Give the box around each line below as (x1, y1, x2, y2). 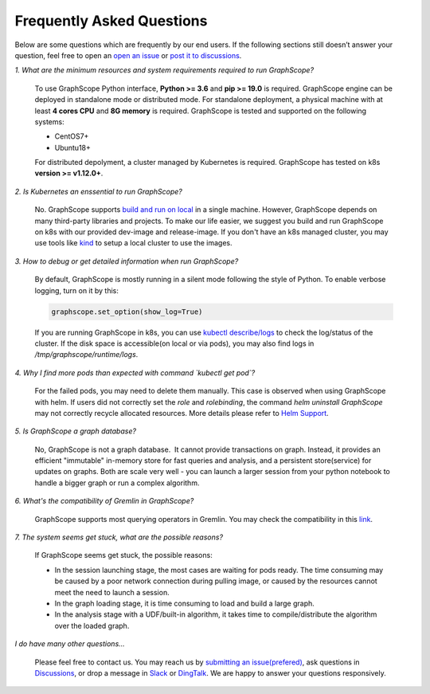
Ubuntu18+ (54, 143, 92, 152)
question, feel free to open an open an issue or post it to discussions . (14, 50, 242, 60)
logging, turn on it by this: (34, 285, 119, 295)
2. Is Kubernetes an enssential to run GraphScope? (14, 186, 182, 196)
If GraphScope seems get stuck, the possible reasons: (34, 551, 213, 560)
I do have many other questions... (14, 639, 125, 649)
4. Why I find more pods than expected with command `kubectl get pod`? (14, 367, 256, 378)
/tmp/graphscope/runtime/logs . (34, 350, 139, 359)
